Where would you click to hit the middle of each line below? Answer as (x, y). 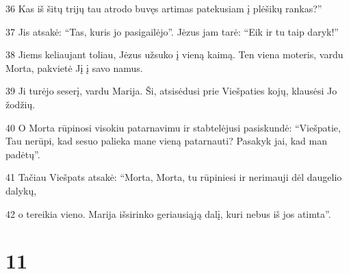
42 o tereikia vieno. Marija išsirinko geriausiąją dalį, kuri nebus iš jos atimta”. (168, 213)
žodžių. (21, 104)
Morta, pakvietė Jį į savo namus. (74, 67)
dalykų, (21, 190)
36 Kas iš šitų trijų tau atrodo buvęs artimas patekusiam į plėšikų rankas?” (164, 8)
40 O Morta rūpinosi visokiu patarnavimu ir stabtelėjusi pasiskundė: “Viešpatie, (173, 127)
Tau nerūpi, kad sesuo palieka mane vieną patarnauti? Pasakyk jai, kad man (166, 141)
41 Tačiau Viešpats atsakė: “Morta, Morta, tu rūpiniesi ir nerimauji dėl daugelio (174, 177)
